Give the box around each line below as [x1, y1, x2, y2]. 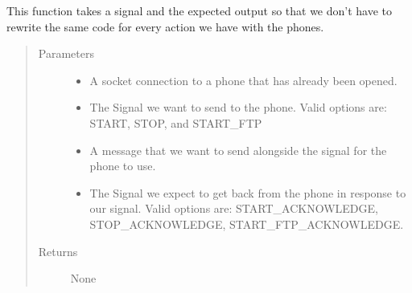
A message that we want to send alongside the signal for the [89, 141, 387, 158]
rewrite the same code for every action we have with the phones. [6, 18, 324, 35]
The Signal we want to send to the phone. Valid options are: [89, 99, 387, 116]
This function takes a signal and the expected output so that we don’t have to [6, 2, 393, 18]
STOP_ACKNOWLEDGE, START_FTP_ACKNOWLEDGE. [89, 215, 404, 232]
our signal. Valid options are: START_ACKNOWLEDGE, [89, 200, 378, 217]
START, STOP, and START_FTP [89, 114, 262, 131]
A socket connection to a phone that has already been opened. [89, 71, 398, 88]
